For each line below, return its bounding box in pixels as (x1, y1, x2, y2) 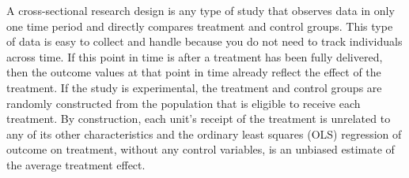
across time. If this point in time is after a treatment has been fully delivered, (6, 48, 383, 65)
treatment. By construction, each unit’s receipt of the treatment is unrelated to (6, 110, 391, 127)
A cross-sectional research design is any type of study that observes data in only (6, 2, 395, 18)
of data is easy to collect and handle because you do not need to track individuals (6, 33, 403, 50)
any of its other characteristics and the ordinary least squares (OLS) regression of (6, 125, 402, 142)
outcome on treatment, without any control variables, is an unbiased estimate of (6, 141, 395, 158)
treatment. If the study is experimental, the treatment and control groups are (6, 79, 382, 95)
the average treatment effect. (6, 156, 146, 172)
